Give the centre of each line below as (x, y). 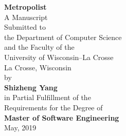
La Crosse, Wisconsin (38, 67)
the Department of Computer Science (63, 37)
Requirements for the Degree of (53, 107)
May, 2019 (20, 128)
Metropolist (25, 7)
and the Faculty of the (39, 47)
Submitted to (25, 27)
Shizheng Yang (31, 87)
